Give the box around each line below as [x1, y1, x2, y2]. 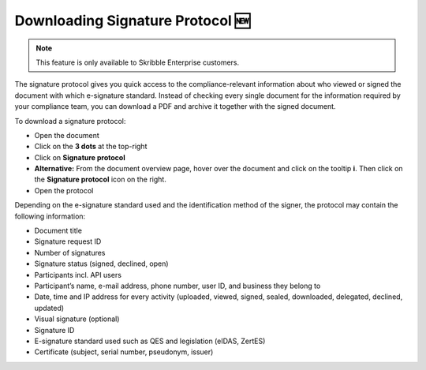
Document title [34, 226, 83, 236]
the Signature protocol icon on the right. [34, 174, 167, 185]
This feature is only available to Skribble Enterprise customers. [35, 58, 240, 67]
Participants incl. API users [34, 270, 122, 279]
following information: [14, 211, 86, 221]
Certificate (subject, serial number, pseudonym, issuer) [34, 347, 214, 357]
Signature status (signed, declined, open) [34, 259, 169, 268]
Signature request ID [34, 237, 102, 246]
